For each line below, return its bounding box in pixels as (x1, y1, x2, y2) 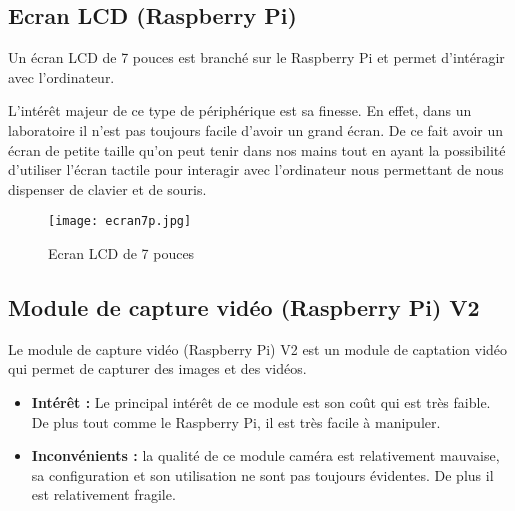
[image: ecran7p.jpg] (48, 214, 192, 229)
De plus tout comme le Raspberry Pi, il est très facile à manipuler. (31, 411, 441, 432)
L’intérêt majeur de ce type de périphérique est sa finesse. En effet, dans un (8, 100, 472, 121)
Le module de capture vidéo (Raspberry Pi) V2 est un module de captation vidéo (8, 338, 508, 359)
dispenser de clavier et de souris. (8, 178, 207, 199)
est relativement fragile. (31, 484, 176, 505)
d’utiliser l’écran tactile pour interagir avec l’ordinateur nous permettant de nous (8, 159, 504, 180)
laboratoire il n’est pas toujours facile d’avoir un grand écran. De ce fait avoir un (8, 119, 504, 140)
